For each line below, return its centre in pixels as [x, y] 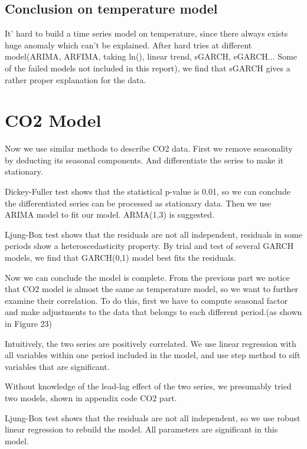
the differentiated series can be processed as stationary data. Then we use [138, 203]
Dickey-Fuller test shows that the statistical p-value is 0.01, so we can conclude [148, 191]
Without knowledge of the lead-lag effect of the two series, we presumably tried [148, 386]
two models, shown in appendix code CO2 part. [91, 397]
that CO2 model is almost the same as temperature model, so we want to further [152, 289]
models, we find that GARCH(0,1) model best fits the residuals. [120, 258]
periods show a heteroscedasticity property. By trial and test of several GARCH [149, 246]
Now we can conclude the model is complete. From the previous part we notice [147, 277]
